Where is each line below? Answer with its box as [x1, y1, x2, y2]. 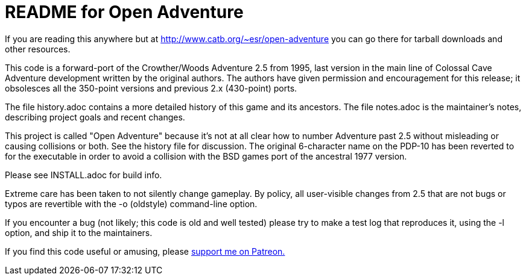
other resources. [5, 43, 71, 54]
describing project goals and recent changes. [5, 111, 185, 122]
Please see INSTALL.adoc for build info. [5, 169, 162, 180]
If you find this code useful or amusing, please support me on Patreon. [5, 246, 285, 257]
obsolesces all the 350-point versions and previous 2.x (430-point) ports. [5, 82, 297, 93]
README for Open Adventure [5, 2, 244, 22]
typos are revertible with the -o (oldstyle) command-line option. [5, 198, 258, 209]
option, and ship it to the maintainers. [5, 227, 153, 238]
